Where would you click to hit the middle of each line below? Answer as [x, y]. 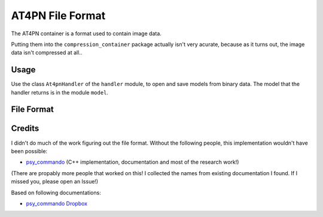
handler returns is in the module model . [60, 92]
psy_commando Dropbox [57, 203]
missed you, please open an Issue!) [55, 182]
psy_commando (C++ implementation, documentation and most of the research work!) [132, 162]
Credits [25, 129]
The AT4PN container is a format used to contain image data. [86, 33]
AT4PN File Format [58, 16]
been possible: [29, 151]
